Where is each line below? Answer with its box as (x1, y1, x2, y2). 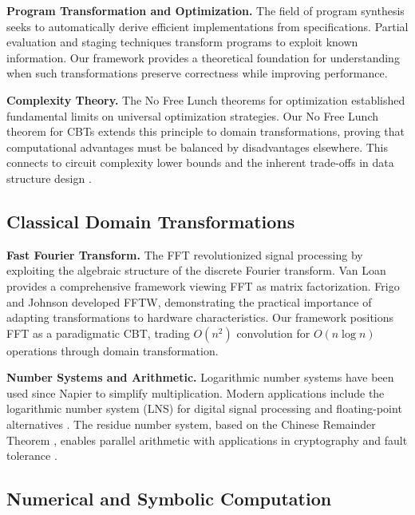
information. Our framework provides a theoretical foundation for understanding (6, 49, 400, 65)
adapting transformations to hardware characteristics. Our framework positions (6, 309, 394, 326)
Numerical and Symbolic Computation (6, 486, 332, 511)
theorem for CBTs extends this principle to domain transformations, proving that (6, 123, 405, 140)
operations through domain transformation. (6, 342, 219, 359)
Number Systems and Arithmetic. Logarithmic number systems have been (6, 369, 394, 386)
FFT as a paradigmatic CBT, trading (6, 324, 190, 341)
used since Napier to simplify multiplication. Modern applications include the (6, 384, 385, 401)
